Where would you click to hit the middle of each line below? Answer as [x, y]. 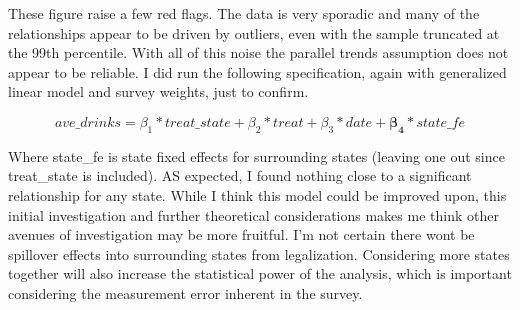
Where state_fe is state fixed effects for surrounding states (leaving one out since [256, 155]
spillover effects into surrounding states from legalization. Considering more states [259, 253]
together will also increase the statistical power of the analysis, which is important [260, 273]
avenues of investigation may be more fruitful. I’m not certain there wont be [241, 234]
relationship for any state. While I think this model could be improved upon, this [257, 194]
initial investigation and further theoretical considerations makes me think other [253, 214]
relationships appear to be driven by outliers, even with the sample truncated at [254, 32]
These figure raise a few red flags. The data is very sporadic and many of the [244, 13]
